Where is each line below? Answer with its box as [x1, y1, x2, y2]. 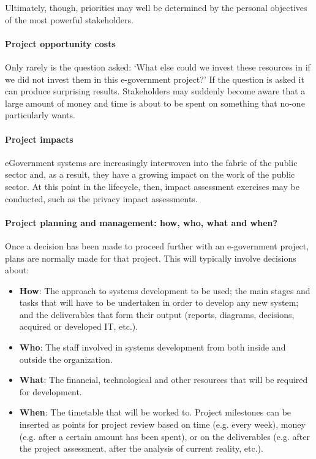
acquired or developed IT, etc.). [19, 320, 138, 333]
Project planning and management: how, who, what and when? [5, 216, 278, 229]
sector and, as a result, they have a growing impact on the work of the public [5, 168, 295, 181]
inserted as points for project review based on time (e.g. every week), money [19, 418, 306, 431]
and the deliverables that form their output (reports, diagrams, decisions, [19, 308, 295, 321]
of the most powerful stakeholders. [5, 13, 134, 26]
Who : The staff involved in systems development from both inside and [19, 341, 286, 354]
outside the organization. [19, 352, 113, 365]
